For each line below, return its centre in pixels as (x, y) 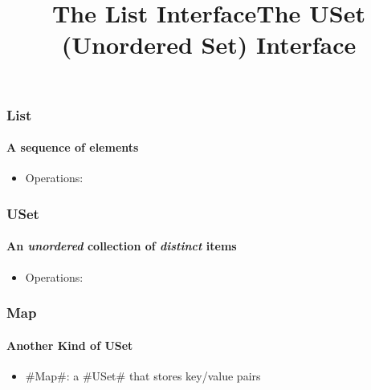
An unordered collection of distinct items (122, 246)
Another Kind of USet (70, 345)
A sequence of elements (73, 147)
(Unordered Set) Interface (209, 45)
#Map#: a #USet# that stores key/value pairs (143, 375)
